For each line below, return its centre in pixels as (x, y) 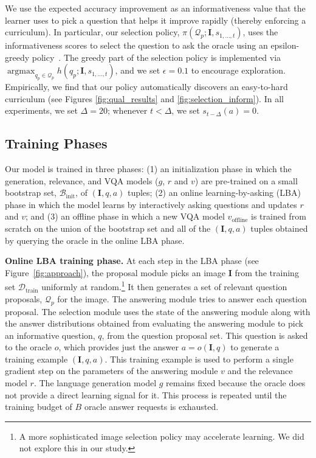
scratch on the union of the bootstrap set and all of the (108, 228)
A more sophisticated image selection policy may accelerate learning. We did (162, 436)
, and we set (138, 70)
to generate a (255, 347)
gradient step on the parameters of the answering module (112, 371)
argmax (21, 71)
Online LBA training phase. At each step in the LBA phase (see (132, 261)
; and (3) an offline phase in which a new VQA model (125, 216)
